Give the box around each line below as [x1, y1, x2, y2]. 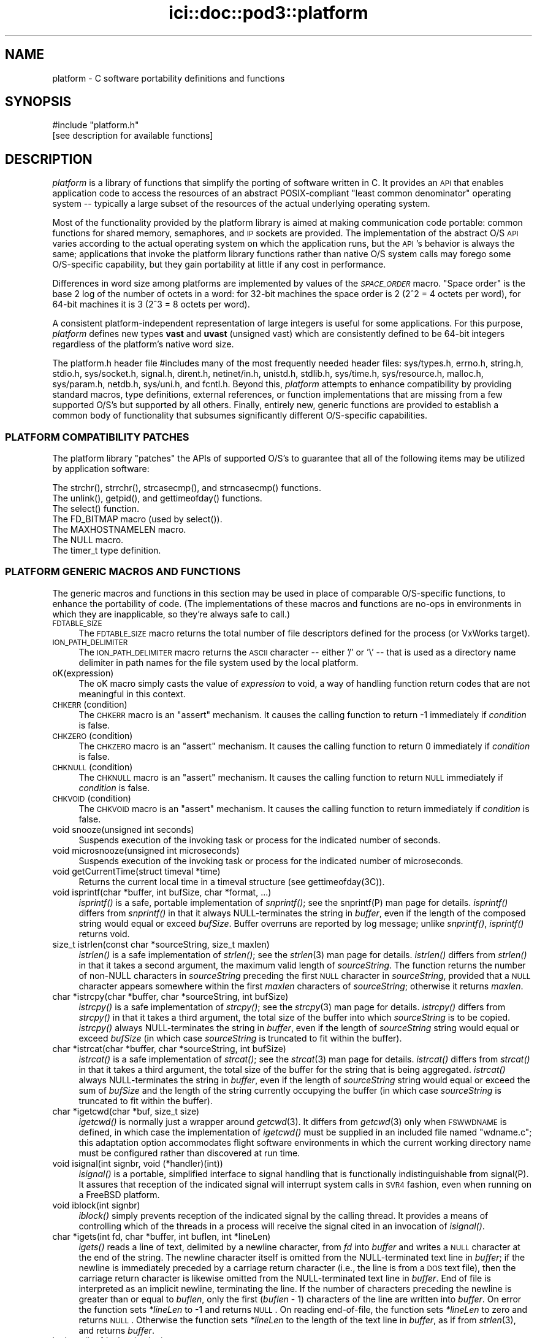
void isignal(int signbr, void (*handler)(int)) [52, 1158, 223, 1169]
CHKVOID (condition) [52, 792, 131, 803]
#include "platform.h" [52, 120, 139, 131]
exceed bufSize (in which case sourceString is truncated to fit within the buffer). [78, 1032, 402, 1043]
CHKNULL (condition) [52, 761, 133, 772]
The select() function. [52, 503, 140, 514]
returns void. [78, 928, 130, 939]
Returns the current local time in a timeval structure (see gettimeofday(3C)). [78, 876, 385, 887]
